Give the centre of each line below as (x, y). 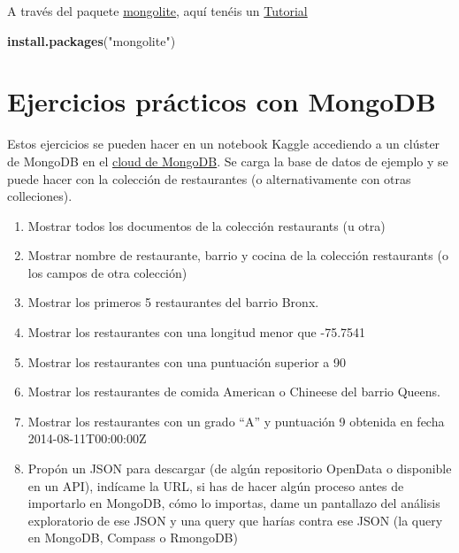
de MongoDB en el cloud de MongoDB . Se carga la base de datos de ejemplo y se (228, 161)
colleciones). (40, 196)
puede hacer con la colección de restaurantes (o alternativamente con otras (209, 178)
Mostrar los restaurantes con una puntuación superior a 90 (187, 361)
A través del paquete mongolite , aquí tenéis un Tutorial (157, 11)
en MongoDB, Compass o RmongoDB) (133, 538)
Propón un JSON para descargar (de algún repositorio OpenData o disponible (240, 469)
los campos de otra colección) (107, 272)
